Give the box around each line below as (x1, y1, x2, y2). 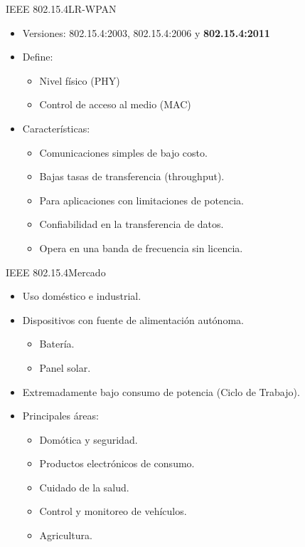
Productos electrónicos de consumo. (39, 456, 195, 471)
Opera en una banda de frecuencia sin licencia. (39, 240, 243, 255)
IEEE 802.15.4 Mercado (6, 264, 106, 279)
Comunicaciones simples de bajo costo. (39, 145, 208, 160)
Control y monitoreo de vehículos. (39, 504, 187, 519)
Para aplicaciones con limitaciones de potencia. (39, 192, 244, 207)
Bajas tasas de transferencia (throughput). (39, 169, 225, 184)
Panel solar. (39, 360, 91, 375)
